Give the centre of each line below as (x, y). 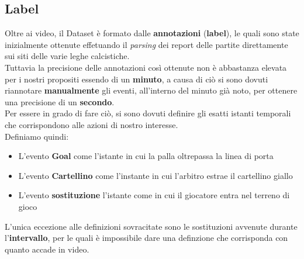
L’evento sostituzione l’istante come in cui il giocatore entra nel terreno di (154, 195)
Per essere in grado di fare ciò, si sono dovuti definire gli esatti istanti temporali (148, 113)
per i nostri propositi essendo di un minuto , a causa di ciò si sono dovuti (137, 79)
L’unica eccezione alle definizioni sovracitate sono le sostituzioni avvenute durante (151, 226)
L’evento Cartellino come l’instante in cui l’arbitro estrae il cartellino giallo (156, 175)
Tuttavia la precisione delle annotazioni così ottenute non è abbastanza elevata (146, 67)
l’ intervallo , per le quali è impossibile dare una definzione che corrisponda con (146, 238)
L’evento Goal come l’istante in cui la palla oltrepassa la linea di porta (146, 156)
